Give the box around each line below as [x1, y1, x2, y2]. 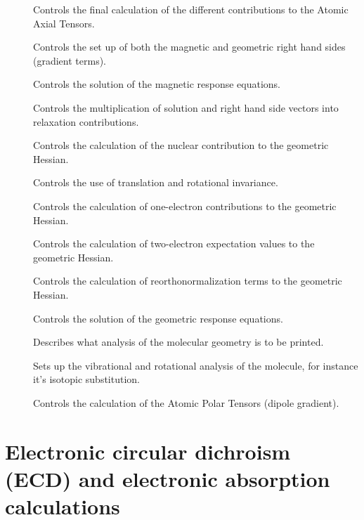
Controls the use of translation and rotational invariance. [33, 175, 278, 190]
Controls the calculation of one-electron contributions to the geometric [33, 198, 337, 213]
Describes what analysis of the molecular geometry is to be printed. [33, 334, 324, 349]
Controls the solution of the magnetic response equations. [33, 77, 281, 91]
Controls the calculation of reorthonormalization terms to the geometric [33, 273, 342, 288]
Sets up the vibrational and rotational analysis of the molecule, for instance [33, 358, 358, 372]
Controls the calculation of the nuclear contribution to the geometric [33, 138, 329, 152]
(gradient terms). [33, 53, 106, 67]
